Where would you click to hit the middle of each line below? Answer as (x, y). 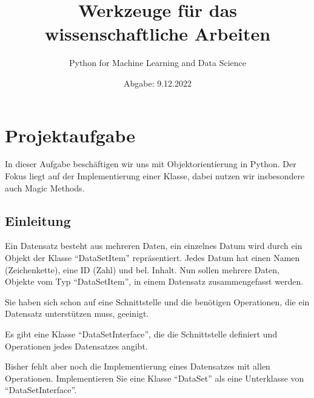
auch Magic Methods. (45, 187)
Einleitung (38, 220)
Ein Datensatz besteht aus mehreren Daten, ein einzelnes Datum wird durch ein (154, 246)
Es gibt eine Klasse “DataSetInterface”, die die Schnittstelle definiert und (141, 333)
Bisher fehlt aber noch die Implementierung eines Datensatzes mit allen (138, 366)
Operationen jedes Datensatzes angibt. (76, 346)
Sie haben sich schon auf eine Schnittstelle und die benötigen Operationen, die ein (157, 301)
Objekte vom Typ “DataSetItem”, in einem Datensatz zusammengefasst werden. (154, 281)
